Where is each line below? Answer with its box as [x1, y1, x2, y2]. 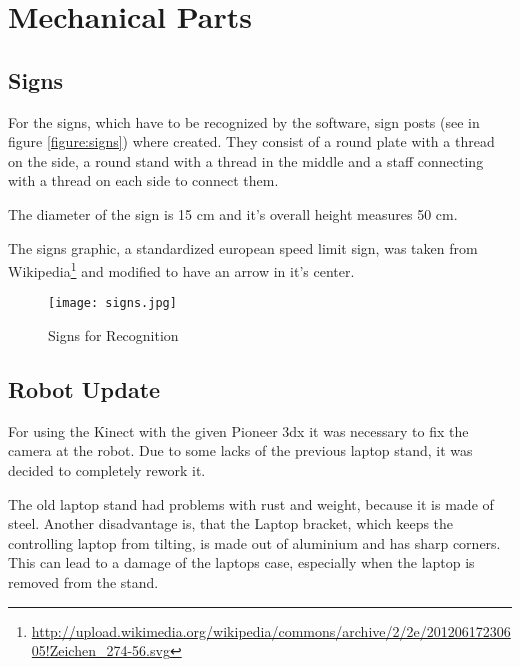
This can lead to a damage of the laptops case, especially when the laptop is [8, 552, 475, 573]
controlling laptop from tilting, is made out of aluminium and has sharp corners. [8, 532, 501, 553]
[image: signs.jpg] [48, 296, 177, 311]
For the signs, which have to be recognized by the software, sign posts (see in [8, 111, 480, 132]
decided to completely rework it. [8, 460, 206, 481]
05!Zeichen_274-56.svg [31, 640, 170, 661]
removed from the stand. [8, 572, 159, 592]
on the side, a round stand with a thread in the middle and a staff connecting [8, 150, 484, 171]
